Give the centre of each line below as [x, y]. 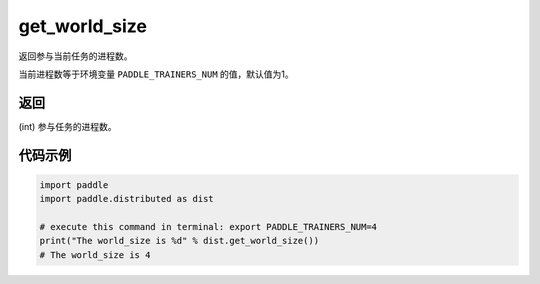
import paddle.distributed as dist [126, 199]
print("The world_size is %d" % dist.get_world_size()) [179, 241]
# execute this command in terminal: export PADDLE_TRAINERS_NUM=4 [208, 227]
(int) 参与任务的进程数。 [67, 126]
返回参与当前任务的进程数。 [75, 56]
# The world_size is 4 [95, 254]
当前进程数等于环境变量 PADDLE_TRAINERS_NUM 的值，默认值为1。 [156, 74]
